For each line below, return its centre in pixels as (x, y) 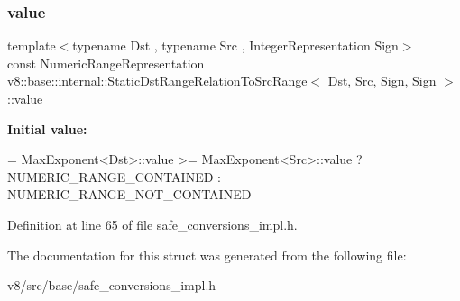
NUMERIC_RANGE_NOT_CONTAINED (129, 194)
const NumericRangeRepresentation (106, 63)
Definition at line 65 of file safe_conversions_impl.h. (152, 224)
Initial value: (47, 128)
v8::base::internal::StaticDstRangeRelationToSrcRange (157, 81)
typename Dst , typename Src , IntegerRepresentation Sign (235, 46)
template (32, 46)
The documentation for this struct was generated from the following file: (207, 255)
